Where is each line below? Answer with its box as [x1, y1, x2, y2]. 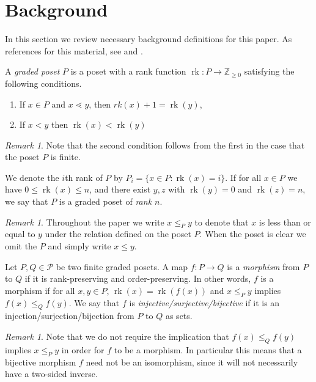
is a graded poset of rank [59, 195, 152, 208]
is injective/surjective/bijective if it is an [129, 296, 280, 309]
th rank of [65, 171, 103, 183]
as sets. [165, 309, 193, 322]
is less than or [259, 215, 311, 228]
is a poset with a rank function [70, 65, 186, 78]
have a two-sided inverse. [5, 367, 98, 380]
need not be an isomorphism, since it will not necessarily [86, 355, 298, 368]
